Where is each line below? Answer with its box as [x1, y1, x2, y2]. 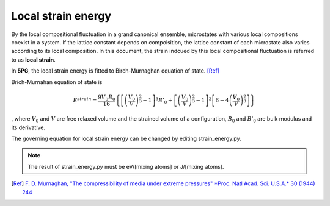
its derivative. [11, 124, 46, 131]
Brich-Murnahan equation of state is [11, 78, 103, 85]
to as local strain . [11, 55, 56, 63]
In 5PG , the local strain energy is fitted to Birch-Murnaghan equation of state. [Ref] [11, 67, 220, 74]
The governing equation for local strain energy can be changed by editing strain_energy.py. [11, 135, 241, 143]
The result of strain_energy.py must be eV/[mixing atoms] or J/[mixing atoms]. [28, 163, 224, 170]
